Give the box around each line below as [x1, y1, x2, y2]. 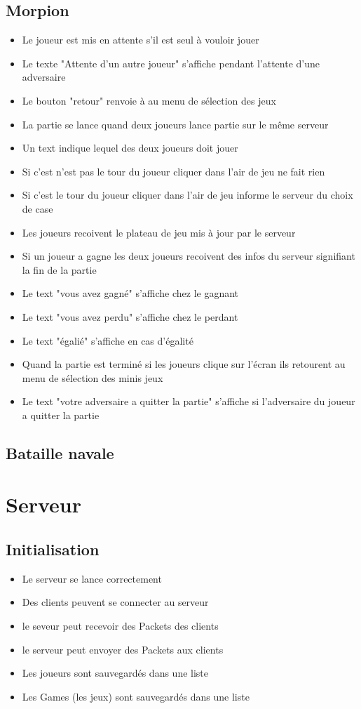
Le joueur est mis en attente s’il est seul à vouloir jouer [22, 32, 259, 47]
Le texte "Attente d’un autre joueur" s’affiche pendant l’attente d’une [22, 55, 320, 70]
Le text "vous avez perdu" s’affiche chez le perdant [22, 309, 238, 324]
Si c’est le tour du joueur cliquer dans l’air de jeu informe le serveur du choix [22, 187, 353, 202]
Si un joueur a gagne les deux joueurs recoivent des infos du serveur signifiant [22, 249, 355, 263]
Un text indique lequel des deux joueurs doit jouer [22, 140, 238, 155]
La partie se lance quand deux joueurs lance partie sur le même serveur [22, 117, 329, 131]
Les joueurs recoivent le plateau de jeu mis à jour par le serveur [22, 225, 296, 239]
